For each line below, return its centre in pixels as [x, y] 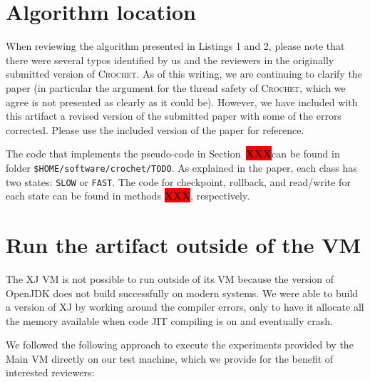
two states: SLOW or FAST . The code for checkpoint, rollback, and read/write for [178, 181]
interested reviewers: [50, 372]
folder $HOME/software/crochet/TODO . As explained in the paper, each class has [181, 167]
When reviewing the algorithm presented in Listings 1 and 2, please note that [175, 46]
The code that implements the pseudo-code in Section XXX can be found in [173, 154]
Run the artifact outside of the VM [184, 244]
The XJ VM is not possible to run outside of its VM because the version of [170, 278]
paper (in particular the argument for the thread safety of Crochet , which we [176, 87]
